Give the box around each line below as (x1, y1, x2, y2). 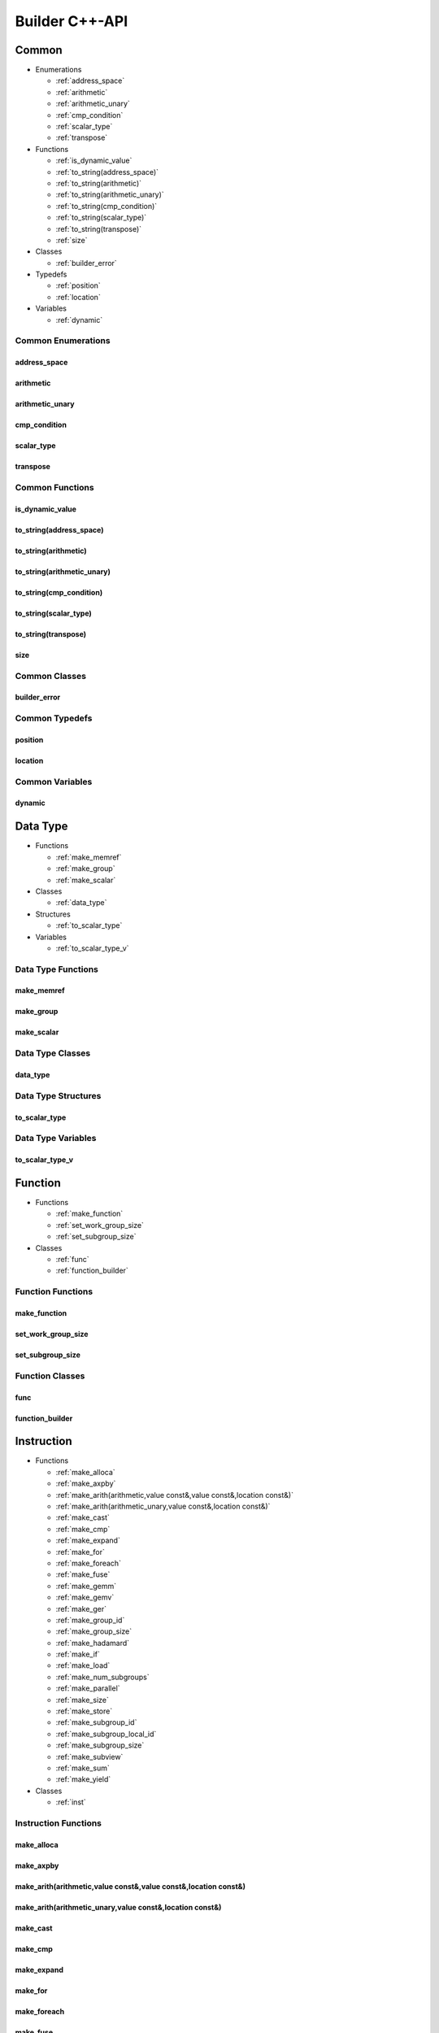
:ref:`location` (55, 292, 101, 302)
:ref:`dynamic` (55, 315, 103, 324)
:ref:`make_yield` (55, 1774, 111, 1784)
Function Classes (15, 1370, 85, 1382)
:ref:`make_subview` (55, 1752, 124, 1761)
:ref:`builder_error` (55, 258, 117, 268)
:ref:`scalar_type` (55, 122, 113, 132)
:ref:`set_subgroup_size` (55, 1232, 137, 1242)
